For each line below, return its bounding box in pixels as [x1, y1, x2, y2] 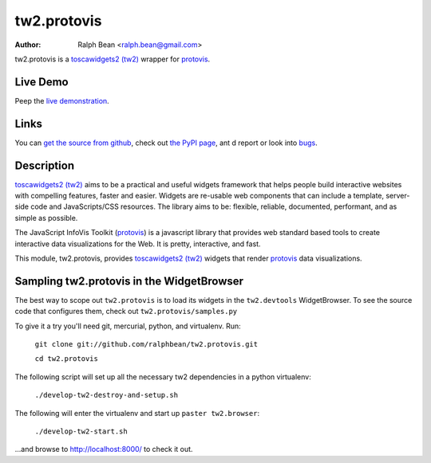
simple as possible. [14, 213, 78, 222]
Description [14, 159, 75, 172]
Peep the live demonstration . [14, 96, 109, 105]
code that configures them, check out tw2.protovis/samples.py [14, 307, 238, 316]
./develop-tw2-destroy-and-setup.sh [34, 390, 179, 400]
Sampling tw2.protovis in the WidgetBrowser [14, 274, 243, 288]
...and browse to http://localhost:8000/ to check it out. [14, 445, 193, 454]
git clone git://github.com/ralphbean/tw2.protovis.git [34, 339, 259, 349]
